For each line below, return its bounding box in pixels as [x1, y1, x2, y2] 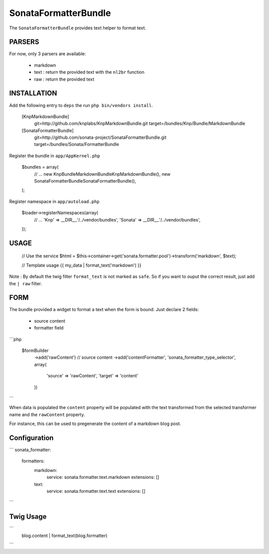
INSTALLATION [9, 89, 57, 98]
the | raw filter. [9, 280, 42, 286]
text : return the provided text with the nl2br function [34, 69, 144, 75]
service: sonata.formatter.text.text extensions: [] [46, 488, 145, 494]
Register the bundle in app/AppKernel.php [9, 152, 101, 159]
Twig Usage [9, 513, 47, 521]
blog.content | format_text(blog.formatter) [21, 533, 108, 539]
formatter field [34, 325, 64, 331]
